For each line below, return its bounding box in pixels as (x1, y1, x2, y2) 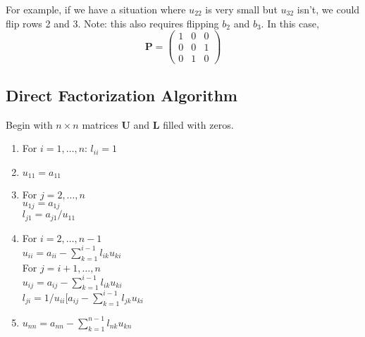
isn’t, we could (297, 2, 360, 16)
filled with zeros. (163, 117, 234, 132)
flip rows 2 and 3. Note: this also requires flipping (6, 15, 219, 30)
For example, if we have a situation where (6, 2, 186, 16)
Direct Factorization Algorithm (6, 84, 237, 106)
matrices (82, 117, 118, 132)
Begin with (6, 117, 53, 132)
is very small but (205, 2, 278, 16)
